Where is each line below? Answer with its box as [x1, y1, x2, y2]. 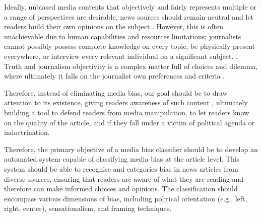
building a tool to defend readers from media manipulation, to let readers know [4, 107, 249, 117]
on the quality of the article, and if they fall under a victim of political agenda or [4, 117, 255, 127]
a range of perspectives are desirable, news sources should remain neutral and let [4, 11, 254, 22]
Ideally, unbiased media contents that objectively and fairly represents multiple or [4, 2, 256, 12]
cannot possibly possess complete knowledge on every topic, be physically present [4, 41, 255, 51]
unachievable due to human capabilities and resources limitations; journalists [4, 31, 241, 41]
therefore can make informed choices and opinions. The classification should [4, 183, 238, 194]
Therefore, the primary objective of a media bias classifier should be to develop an [4, 143, 258, 154]
